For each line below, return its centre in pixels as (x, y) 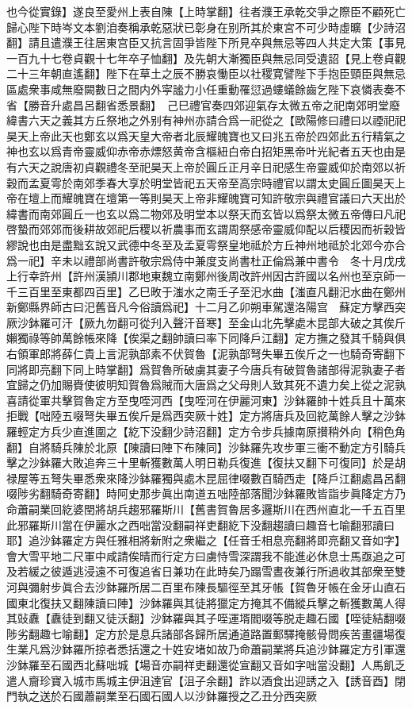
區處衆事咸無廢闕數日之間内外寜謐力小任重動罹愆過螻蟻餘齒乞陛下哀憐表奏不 (206, 89)
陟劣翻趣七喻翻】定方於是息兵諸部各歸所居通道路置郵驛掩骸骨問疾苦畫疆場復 (206, 633)
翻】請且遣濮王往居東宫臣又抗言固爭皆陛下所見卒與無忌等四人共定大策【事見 (206, 42)
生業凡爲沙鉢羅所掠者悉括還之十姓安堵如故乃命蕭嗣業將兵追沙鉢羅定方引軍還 (206, 649)
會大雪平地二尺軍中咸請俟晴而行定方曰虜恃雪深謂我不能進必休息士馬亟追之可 (206, 555)
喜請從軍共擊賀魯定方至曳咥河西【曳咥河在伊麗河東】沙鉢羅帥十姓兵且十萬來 (206, 400)
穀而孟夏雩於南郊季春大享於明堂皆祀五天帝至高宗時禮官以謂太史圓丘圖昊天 (200, 182)
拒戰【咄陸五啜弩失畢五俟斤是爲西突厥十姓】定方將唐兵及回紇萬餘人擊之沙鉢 (206, 416)
